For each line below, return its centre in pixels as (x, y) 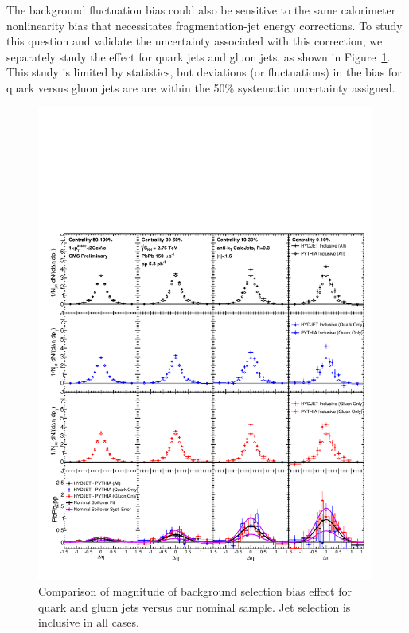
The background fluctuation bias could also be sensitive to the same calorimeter (201, 10)
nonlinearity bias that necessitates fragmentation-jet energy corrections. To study (204, 25)
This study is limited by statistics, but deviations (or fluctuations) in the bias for (204, 72)
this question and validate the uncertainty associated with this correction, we (195, 41)
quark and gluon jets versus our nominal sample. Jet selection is (195, 606)
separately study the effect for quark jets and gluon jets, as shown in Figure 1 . (199, 56)
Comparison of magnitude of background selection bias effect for (195, 591)
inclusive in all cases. (89, 622)
